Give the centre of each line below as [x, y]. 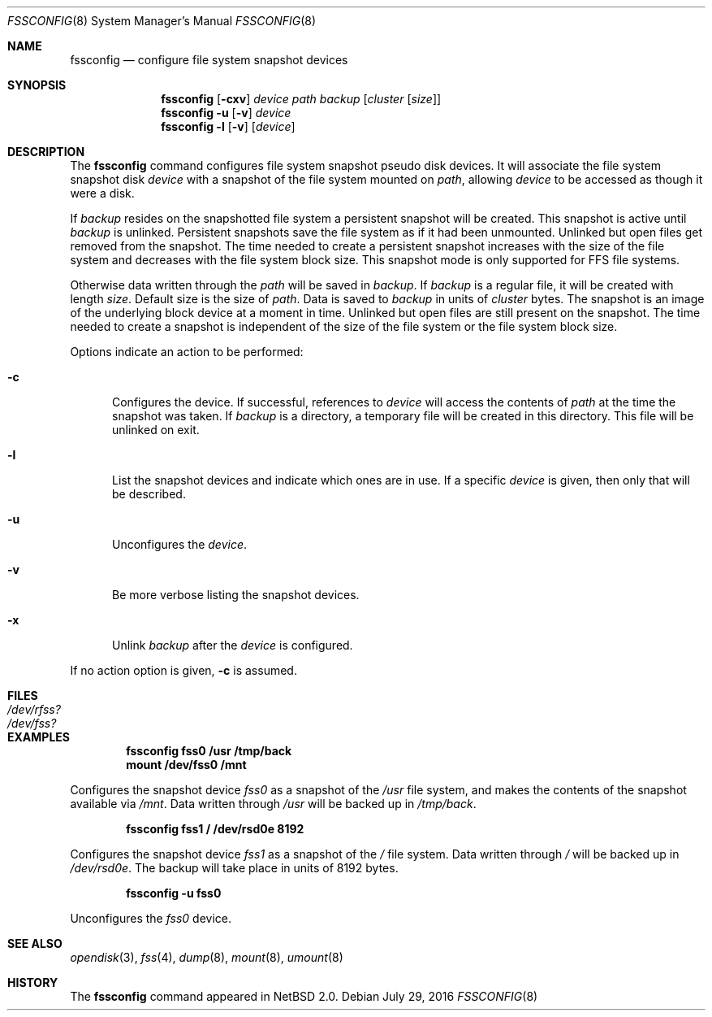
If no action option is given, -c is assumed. [183, 670]
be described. [149, 494]
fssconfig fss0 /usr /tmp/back [209, 751]
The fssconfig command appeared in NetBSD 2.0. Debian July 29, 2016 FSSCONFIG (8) [304, 996]
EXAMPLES [39, 737]
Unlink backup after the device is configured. [233, 645]
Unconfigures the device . [180, 544]
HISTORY [33, 982]
